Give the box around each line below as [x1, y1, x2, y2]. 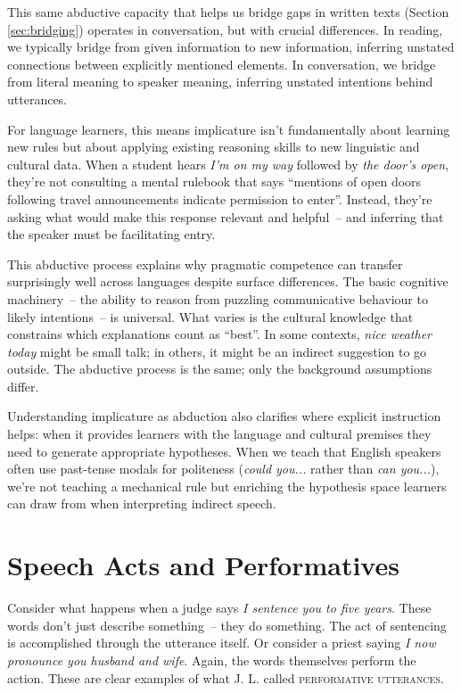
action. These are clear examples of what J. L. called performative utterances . [7, 668, 444, 687]
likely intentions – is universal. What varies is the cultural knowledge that [7, 307, 414, 326]
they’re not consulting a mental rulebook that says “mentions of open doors [7, 172, 422, 191]
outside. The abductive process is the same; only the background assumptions [7, 359, 432, 378]
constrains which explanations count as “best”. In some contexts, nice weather [7, 325, 432, 343]
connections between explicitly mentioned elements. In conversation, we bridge [7, 54, 436, 73]
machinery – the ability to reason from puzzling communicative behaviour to [7, 289, 428, 308]
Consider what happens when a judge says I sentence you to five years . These [7, 598, 432, 617]
